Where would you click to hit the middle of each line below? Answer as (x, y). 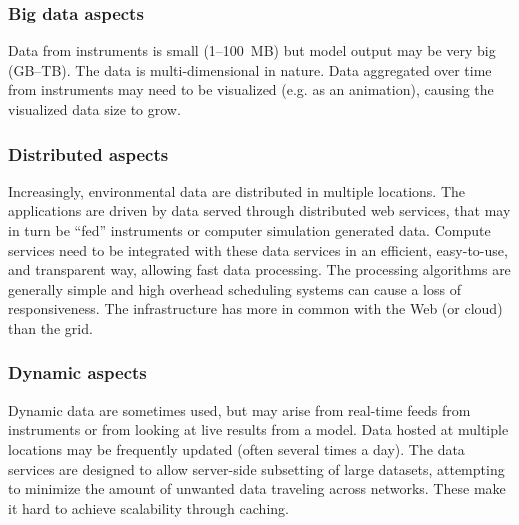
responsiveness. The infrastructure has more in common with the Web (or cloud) (255, 308)
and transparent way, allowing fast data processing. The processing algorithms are (259, 269)
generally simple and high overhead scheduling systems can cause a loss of (234, 288)
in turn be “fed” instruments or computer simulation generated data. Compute (249, 230)
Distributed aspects (88, 153)
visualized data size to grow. (94, 109)
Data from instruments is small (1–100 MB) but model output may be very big (252, 50)
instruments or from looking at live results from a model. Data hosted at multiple (258, 429)
